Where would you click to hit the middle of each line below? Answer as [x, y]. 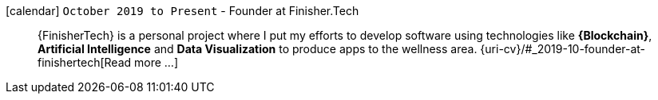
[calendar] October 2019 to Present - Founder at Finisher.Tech [182, 11]
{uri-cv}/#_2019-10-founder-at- [563, 49]
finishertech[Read [85, 62]
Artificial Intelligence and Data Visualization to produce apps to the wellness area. [258, 49]
